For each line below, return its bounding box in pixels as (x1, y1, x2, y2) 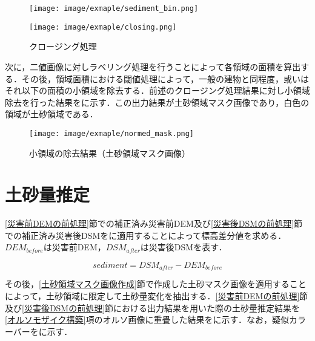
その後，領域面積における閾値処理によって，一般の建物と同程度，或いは (21, 72, 309, 85)
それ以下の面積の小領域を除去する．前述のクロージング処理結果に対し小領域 (5, 84, 310, 97)
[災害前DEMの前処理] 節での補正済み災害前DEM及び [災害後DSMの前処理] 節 (5, 217, 303, 230)
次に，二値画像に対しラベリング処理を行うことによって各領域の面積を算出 (5, 60, 301, 73)
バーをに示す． (13, 325, 73, 337)
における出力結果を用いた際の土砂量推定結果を (113, 301, 300, 314)
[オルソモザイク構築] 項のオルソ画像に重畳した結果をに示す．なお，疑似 (5, 313, 289, 326)
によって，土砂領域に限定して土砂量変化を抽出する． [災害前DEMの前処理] (5, 290, 300, 302)
